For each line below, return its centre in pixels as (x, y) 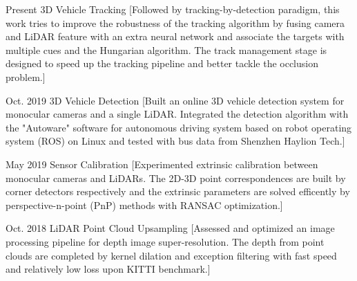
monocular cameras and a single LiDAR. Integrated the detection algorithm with (177, 114)
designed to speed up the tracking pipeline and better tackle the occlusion (162, 63)
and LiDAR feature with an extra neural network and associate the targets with (175, 36)
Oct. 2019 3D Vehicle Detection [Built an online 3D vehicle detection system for (175, 100)
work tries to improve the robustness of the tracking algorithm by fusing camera (175, 22)
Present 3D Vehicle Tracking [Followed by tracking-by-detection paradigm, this (173, 9)
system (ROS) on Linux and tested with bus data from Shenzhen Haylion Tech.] (175, 141)
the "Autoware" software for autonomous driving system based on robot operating (179, 127)
